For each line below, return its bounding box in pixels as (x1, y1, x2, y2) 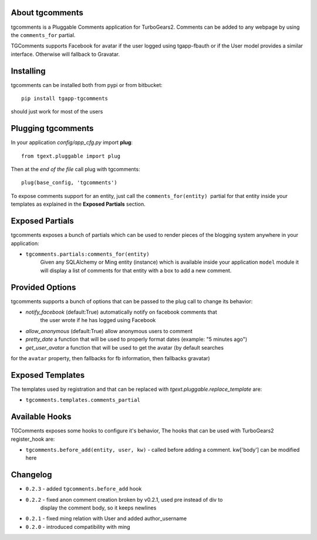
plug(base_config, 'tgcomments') (21, 179, 117, 186)
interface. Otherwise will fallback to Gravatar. (11, 51, 120, 58)
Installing (11, 66, 46, 76)
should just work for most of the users (11, 108, 103, 115)
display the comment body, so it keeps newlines (40, 504, 157, 511)
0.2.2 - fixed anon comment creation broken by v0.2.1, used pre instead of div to (25, 496, 223, 503)
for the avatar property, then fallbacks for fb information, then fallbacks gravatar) (11, 354, 211, 361)
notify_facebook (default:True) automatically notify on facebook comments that (25, 308, 217, 316)
